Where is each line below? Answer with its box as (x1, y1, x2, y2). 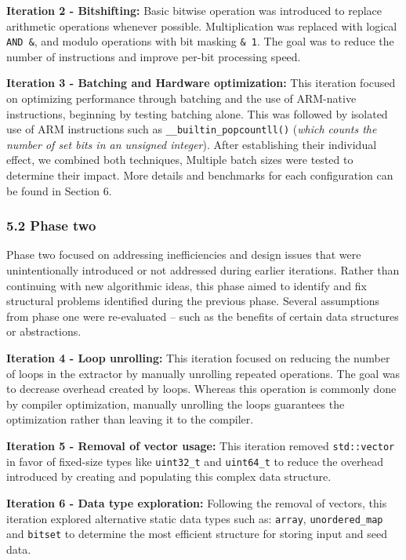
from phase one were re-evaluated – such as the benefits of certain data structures (6, 307, 399, 324)
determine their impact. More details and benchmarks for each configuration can (6, 167, 393, 184)
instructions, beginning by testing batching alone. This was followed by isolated (6, 105, 388, 122)
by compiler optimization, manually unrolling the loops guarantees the (6, 395, 345, 412)
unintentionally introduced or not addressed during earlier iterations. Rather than (6, 262, 400, 278)
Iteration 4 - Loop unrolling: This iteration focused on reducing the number (6, 350, 390, 366)
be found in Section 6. (6, 182, 112, 198)
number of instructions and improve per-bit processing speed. (6, 48, 301, 64)
